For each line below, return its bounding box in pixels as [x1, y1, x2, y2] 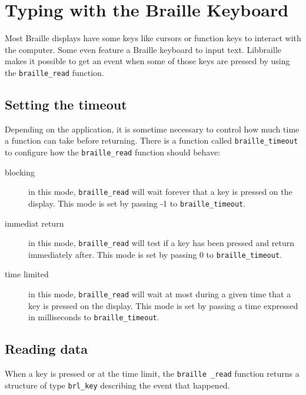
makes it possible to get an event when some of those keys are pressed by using [5, 55, 290, 67]
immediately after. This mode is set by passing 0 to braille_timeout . [28, 248, 282, 260]
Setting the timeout [5, 95, 127, 113]
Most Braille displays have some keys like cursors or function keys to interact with [5, 32, 301, 44]
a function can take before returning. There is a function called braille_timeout [5, 134, 298, 147]
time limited [5, 268, 49, 280]
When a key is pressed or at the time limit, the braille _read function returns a [5, 367, 300, 380]
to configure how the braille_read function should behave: [5, 146, 221, 158]
